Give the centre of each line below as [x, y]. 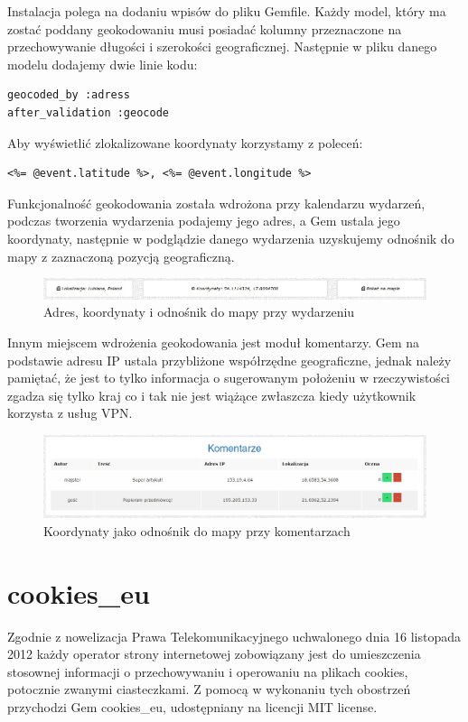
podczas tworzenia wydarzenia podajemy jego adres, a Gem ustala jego [204, 221]
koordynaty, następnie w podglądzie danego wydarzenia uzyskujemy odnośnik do [231, 238]
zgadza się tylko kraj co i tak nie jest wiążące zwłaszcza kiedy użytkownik [212, 395]
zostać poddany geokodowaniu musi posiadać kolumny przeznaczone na [205, 28]
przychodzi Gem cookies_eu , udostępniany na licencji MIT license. [192, 706]
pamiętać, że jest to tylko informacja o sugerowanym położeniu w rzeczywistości [229, 378]
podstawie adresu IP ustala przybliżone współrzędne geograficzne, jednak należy [229, 360]
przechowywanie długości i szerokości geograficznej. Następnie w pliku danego [222, 46]
